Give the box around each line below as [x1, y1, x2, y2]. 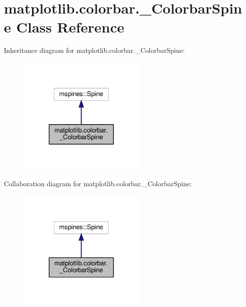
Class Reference [16, 17, 124, 37]
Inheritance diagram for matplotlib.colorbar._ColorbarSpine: [4, 45, 185, 55]
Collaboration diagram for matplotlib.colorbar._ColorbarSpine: [4, 178, 192, 189]
